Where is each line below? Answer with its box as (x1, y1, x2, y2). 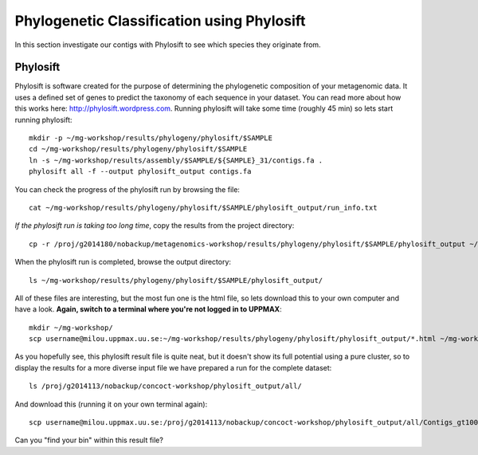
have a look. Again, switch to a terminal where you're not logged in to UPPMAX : (14, 304, 282, 314)
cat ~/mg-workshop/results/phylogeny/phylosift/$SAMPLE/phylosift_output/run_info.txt (29, 203, 378, 212)
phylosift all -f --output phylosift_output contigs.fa (29, 167, 252, 176)
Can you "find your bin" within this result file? (14, 435, 163, 445)
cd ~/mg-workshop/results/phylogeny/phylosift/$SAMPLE (29, 144, 248, 154)
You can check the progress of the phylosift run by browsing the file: (14, 184, 241, 194)
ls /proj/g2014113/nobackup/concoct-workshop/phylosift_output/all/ (29, 382, 302, 390)
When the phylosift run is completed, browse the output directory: (14, 257, 231, 267)
